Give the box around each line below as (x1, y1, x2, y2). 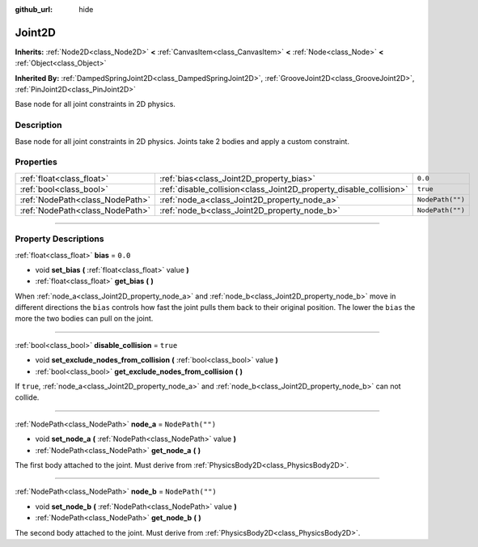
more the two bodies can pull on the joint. (15, 314, 154, 324)
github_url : (15, 5, 53, 14)
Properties (15, 156, 58, 167)
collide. (15, 392, 40, 402)
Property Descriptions (15, 233, 104, 244)
